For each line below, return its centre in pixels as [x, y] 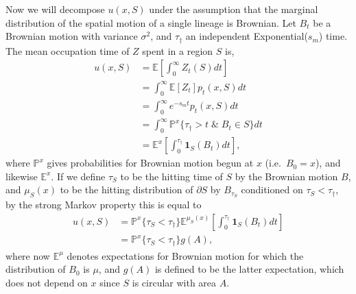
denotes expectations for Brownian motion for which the [185, 255]
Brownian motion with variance [72, 36]
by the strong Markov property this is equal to [104, 204]
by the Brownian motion [286, 176]
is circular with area [174, 282]
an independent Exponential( [247, 36]
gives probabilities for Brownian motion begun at [150, 163]
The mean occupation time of [68, 50]
